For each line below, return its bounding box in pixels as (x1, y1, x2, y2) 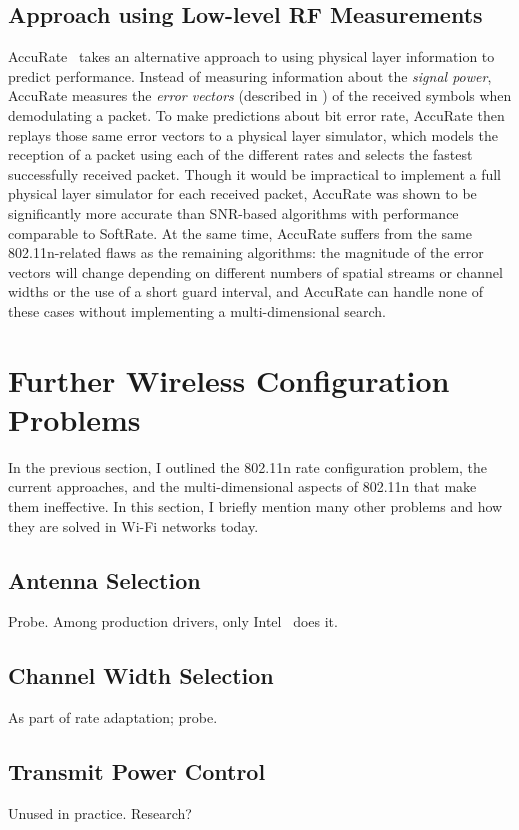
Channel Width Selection (8, 660, 274, 691)
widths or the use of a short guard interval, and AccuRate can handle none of (8, 281, 484, 302)
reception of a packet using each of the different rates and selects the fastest (8, 144, 473, 165)
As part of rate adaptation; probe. (8, 707, 218, 728)
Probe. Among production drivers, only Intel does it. (8, 611, 338, 632)
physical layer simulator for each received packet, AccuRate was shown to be (8, 183, 477, 204)
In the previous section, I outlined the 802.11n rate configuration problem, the (8, 456, 488, 477)
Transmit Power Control (8, 756, 266, 787)
